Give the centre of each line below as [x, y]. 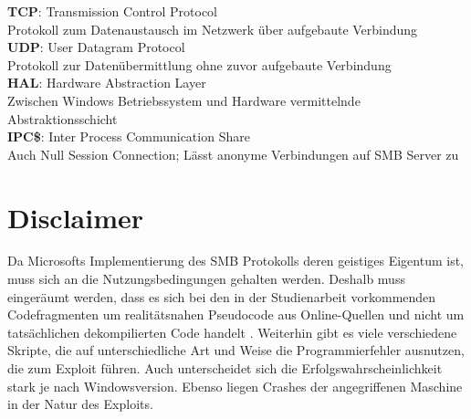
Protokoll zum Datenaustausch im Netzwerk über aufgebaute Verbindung [213, 29]
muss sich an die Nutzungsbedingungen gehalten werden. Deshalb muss [206, 279]
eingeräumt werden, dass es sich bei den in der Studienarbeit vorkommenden [222, 296]
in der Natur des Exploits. [80, 404]
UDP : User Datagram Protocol [96, 47]
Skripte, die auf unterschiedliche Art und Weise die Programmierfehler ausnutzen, [236, 350]
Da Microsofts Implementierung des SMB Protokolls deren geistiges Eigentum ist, [236, 261]
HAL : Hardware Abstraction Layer [107, 83]
